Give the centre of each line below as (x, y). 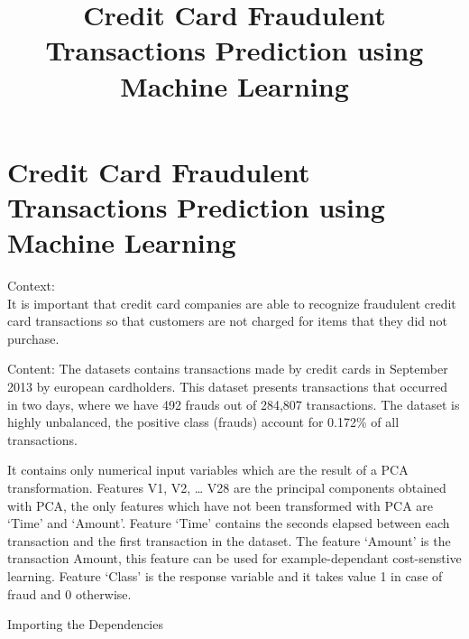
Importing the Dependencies (85, 624)
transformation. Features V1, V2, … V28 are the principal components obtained (227, 487)
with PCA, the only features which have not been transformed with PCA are (221, 505)
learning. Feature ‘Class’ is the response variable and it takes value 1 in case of (225, 575)
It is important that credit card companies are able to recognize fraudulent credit (232, 303)
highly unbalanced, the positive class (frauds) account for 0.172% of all (203, 422)
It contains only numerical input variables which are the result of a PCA (208, 470)
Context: (31, 286)
